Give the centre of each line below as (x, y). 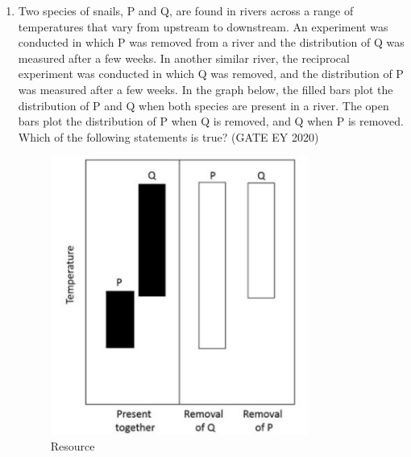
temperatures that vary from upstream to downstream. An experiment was (203, 26)
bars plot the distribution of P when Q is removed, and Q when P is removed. (211, 121)
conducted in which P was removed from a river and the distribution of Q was (211, 42)
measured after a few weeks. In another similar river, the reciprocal (184, 58)
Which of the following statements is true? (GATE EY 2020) (168, 136)
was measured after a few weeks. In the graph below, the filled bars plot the (205, 89)
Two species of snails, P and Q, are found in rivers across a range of (186, 10)
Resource (73, 445)
